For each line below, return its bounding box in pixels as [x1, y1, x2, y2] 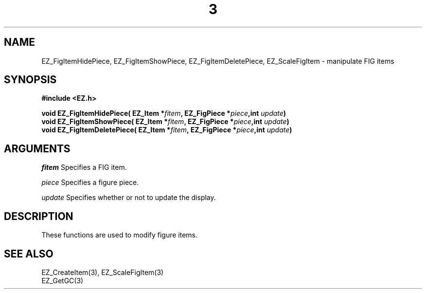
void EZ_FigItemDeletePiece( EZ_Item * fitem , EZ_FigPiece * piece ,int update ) [41, 126, 292, 134]
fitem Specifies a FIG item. [41, 163, 127, 172]
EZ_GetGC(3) [41, 276, 84, 285]
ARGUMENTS [4, 142, 71, 155]
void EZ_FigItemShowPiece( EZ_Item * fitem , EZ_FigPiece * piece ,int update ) [41, 117, 289, 126]
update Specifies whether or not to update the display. [41, 193, 216, 202]
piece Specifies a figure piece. [41, 178, 139, 187]
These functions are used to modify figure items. [41, 231, 198, 239]
